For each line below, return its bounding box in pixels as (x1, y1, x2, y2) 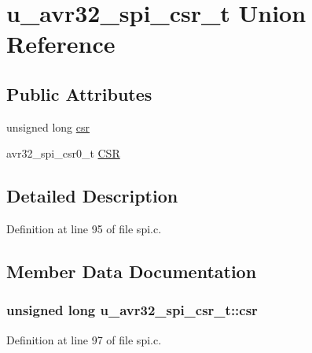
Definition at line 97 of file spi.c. (6, 331, 162, 347)
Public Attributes (6, 81, 152, 106)
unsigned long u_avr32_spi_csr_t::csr (6, 300, 258, 320)
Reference (6, 28, 116, 60)
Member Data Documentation (6, 259, 257, 284)
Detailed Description (6, 184, 178, 208)
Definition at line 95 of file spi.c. (6, 221, 162, 237)
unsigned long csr (6, 118, 90, 135)
